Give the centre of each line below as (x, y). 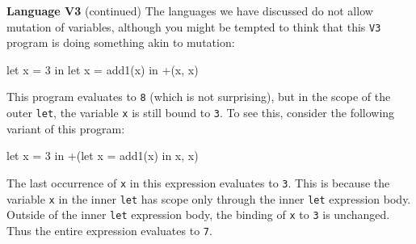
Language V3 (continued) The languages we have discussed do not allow (190, 11)
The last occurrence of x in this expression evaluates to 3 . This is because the (198, 182)
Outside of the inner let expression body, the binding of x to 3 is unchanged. (198, 215)
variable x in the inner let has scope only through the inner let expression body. (209, 198)
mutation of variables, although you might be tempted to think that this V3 (194, 26)
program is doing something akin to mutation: (121, 42)
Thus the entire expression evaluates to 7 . (109, 230)
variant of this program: (66, 128)
